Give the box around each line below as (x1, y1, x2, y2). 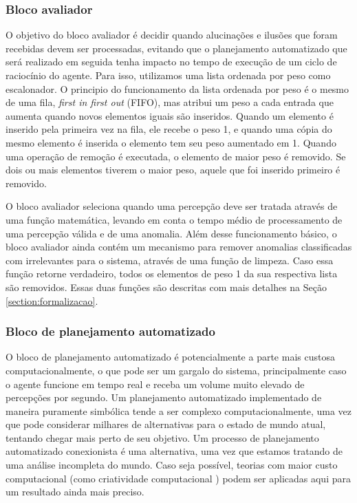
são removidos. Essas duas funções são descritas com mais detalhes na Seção (6, 279, 327, 294)
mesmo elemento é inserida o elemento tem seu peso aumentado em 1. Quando (6, 135, 336, 149)
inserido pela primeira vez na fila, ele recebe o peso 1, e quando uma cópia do (6, 122, 332, 136)
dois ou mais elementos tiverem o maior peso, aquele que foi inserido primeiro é (6, 162, 340, 177)
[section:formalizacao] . (6, 293, 98, 308)
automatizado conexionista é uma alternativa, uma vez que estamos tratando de (6, 444, 343, 458)
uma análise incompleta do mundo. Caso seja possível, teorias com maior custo (6, 458, 338, 472)
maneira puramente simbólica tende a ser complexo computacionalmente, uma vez (6, 403, 352, 418)
